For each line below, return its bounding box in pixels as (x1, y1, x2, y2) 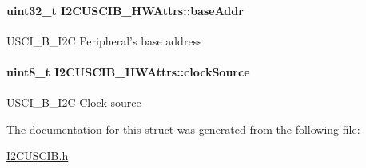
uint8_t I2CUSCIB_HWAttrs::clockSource (6, 63, 250, 80)
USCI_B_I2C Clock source (6, 94, 141, 111)
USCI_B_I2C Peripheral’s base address (6, 32, 202, 49)
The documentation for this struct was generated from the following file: (6, 120, 360, 137)
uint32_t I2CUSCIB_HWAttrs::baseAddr (6, 2, 244, 18)
